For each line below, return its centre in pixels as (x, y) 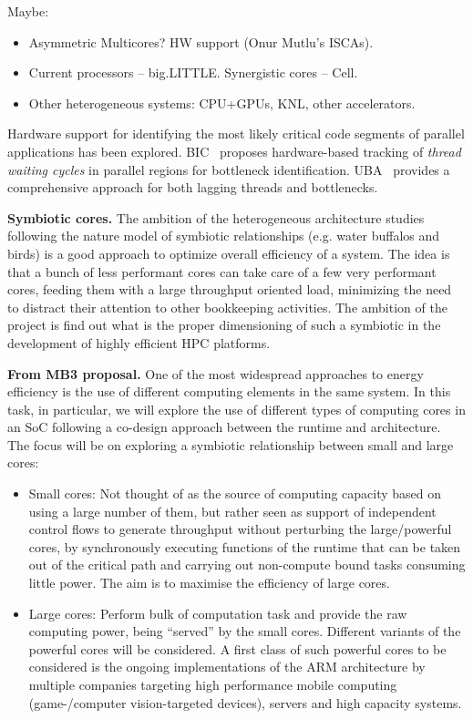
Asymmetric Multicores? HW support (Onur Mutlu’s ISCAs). (201, 41)
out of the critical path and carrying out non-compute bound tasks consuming (247, 565)
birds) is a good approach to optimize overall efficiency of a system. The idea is (229, 253)
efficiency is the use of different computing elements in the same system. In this (229, 391)
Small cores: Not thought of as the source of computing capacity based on (235, 493)
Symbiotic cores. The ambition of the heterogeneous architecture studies (216, 217)
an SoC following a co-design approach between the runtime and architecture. (224, 427)
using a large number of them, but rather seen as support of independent (232, 511)
